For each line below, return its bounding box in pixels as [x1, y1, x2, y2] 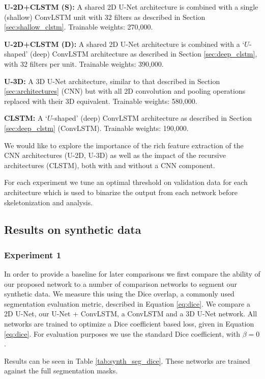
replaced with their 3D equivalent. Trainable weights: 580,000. [4, 95, 197, 106]
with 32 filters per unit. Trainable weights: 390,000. [4, 58, 164, 69]
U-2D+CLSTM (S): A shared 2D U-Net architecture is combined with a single [4, 2, 258, 12]
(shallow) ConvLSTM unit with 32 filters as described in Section [4, 11, 205, 22]
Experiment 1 [4, 248, 62, 261]
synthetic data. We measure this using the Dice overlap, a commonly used [4, 288, 234, 299]
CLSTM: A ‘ [4, 113, 47, 123]
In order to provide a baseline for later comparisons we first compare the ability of [4, 268, 260, 279]
